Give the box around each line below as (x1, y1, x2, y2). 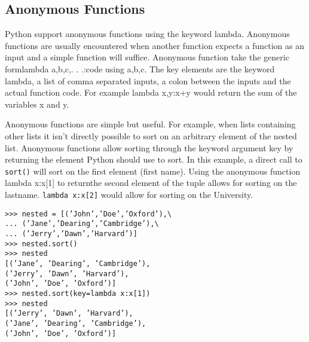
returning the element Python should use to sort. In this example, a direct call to (5, 153, 302, 166)
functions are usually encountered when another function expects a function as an (5, 39, 304, 51)
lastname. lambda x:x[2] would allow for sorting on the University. (5, 188, 253, 200)
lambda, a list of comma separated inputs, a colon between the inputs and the (5, 74, 291, 87)
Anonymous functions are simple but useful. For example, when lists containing (5, 118, 296, 130)
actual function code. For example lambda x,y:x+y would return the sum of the (5, 86, 297, 99)
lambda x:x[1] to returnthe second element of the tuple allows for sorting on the (5, 176, 297, 189)
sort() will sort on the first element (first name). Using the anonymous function (5, 164, 301, 177)
